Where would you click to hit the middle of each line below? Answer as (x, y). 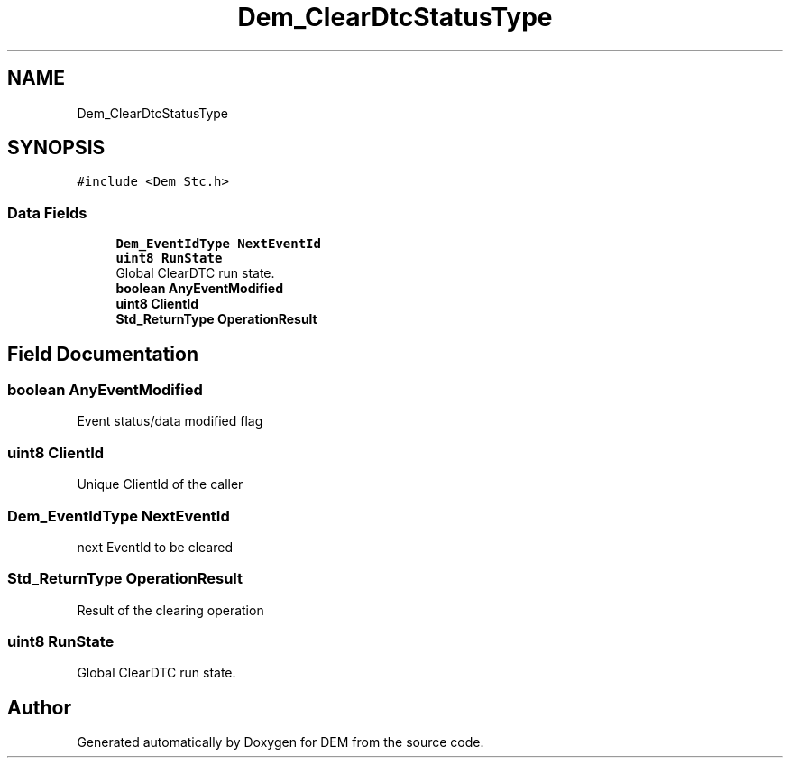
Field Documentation (103, 354)
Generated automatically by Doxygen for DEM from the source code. (280, 742)
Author (39, 707)
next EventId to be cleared (155, 547)
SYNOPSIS (56, 148)
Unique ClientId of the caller (160, 484)
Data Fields (47, 212)
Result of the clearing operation (170, 610)
